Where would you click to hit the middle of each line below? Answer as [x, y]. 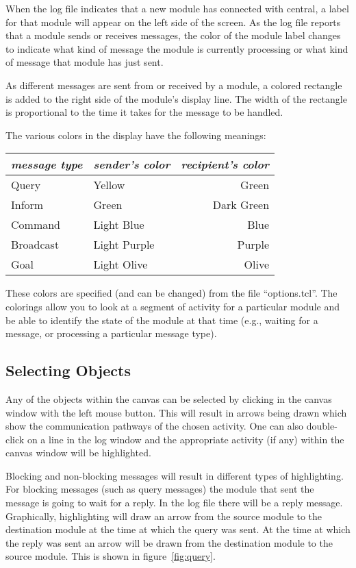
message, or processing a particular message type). [111, 333]
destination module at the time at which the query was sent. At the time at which [178, 529]
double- [322, 426]
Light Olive [120, 264]
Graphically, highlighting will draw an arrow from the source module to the [164, 516]
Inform [27, 205]
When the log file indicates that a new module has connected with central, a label [177, 8]
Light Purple [124, 245]
